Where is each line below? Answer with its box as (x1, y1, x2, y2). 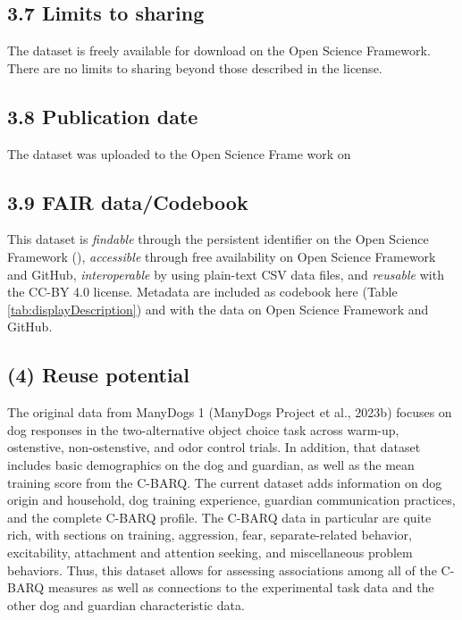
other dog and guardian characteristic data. (7, 595, 245, 614)
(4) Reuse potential (7, 361, 190, 389)
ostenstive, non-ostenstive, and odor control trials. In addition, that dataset (7, 438, 421, 457)
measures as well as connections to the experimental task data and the (47, 578, 434, 597)
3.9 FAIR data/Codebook (7, 188, 248, 215)
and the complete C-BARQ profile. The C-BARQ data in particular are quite (7, 507, 432, 526)
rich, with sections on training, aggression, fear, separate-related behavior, (7, 525, 412, 544)
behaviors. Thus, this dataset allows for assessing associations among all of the (7, 560, 437, 579)
